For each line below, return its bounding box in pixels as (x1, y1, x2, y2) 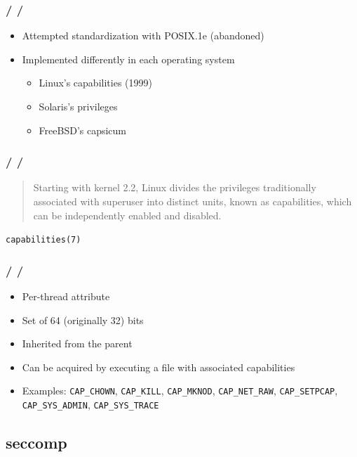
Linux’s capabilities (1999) (39, 75, 152, 90)
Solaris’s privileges (39, 99, 118, 113)
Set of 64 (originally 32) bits (22, 312, 144, 327)
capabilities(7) (6, 235, 81, 245)
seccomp (6, 432, 67, 453)
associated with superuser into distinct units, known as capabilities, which (33, 194, 352, 208)
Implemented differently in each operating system (22, 51, 235, 66)
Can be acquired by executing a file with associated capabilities (22, 359, 295, 374)
